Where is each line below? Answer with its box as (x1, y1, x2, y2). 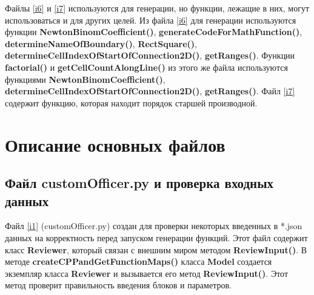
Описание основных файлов (5, 132, 225, 157)
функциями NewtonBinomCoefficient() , (5, 73, 165, 85)
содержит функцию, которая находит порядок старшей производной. (5, 96, 258, 109)
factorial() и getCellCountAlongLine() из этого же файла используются (5, 60, 288, 73)
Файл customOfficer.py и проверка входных (5, 173, 274, 192)
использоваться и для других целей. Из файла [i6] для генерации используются (5, 13, 296, 26)
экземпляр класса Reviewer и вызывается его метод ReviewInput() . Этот (5, 267, 289, 279)
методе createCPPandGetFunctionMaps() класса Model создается (5, 255, 272, 268)
